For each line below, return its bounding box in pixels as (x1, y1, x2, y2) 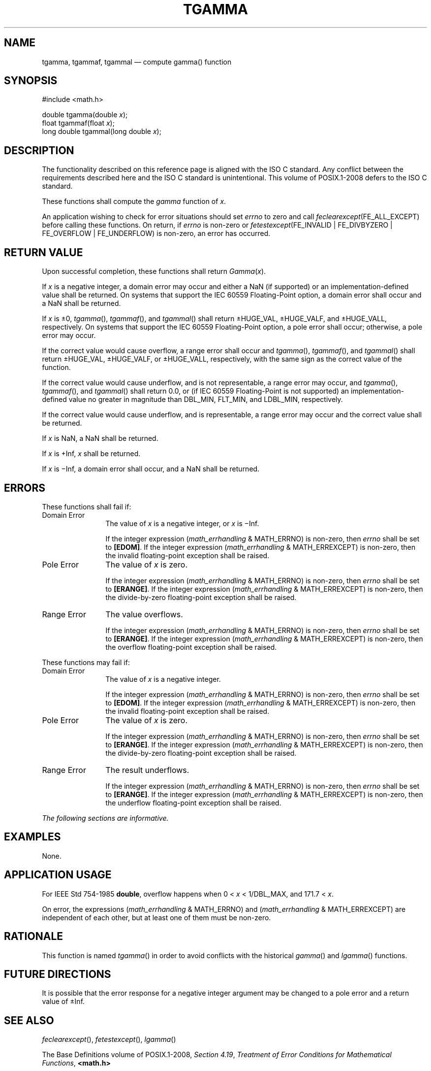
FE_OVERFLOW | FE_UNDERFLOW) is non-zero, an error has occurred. (42, 229, 271, 238)
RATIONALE (4, 930, 63, 943)
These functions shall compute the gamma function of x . (42, 197, 226, 206)
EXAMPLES (4, 831, 61, 843)
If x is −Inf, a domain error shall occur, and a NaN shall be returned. (42, 465, 260, 473)
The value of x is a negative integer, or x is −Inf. (105, 519, 259, 528)
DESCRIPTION (4, 144, 74, 157)
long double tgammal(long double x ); (42, 127, 161, 136)
